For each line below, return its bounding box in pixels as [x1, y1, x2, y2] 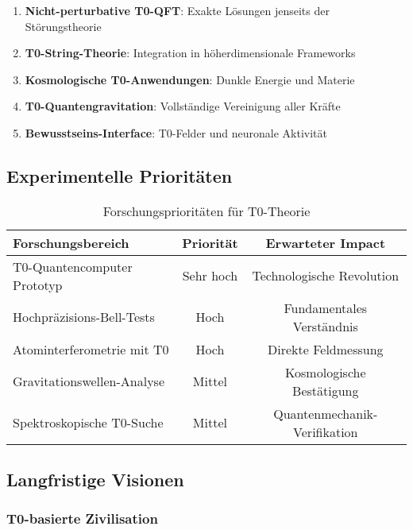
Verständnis [292, 316, 358, 335]
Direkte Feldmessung [268, 339, 384, 358]
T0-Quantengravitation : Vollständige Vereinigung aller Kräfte [25, 98, 341, 114]
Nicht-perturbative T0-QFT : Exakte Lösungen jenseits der [25, 2, 330, 18]
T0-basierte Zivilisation [6, 509, 158, 528]
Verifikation [293, 422, 358, 441]
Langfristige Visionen [6, 467, 184, 492]
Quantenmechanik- [273, 404, 378, 423]
